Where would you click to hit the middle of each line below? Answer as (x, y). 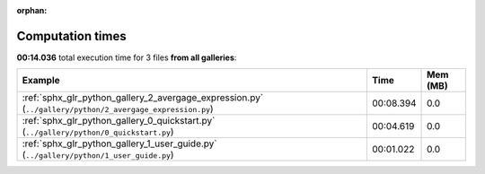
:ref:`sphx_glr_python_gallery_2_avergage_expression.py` (143, 98)
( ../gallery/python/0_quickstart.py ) (98, 132)
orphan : (32, 10)
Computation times (71, 36)
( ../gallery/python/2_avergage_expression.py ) (118, 109)
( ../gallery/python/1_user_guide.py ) (98, 155)
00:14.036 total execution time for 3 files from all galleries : (127, 57)
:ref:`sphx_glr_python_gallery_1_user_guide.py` (119, 144)
